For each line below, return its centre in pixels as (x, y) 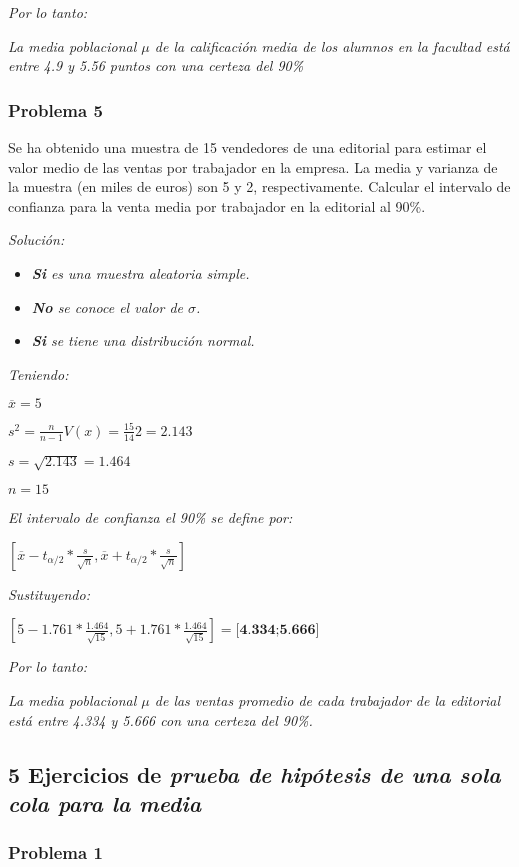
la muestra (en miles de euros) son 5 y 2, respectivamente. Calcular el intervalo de (259, 186)
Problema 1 (55, 852)
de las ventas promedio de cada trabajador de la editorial (327, 700)
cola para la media (105, 802)
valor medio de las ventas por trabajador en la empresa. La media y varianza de (253, 166)
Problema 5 (55, 109)
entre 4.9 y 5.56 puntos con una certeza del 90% (156, 65)
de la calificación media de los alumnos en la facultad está (332, 45)
